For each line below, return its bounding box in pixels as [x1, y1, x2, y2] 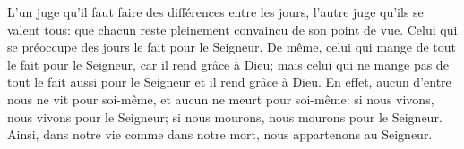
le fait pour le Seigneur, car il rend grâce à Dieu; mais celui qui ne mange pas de [7, 54, 449, 73]
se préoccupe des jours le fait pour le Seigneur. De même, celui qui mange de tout [7, 37, 457, 56]
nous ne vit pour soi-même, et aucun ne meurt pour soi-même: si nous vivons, [7, 89, 434, 108]
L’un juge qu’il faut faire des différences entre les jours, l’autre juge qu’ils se [7, 3, 424, 21]
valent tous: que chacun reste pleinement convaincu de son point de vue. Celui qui [7, 20, 458, 38]
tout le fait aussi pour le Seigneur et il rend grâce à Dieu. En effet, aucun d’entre [7, 72, 451, 91]
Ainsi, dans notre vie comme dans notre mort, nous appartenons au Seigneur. [7, 125, 433, 144]
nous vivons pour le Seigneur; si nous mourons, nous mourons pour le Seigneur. [7, 107, 443, 126]
